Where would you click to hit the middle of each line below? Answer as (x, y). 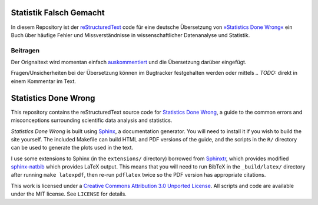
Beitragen (25, 50)
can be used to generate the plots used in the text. (72, 148)
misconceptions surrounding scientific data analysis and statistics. (92, 120)
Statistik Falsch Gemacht (58, 13)
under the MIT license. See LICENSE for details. (69, 194)
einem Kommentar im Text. (44, 81)
